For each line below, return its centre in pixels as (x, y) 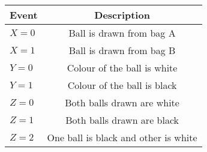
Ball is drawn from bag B (122, 50)
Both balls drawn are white (122, 102)
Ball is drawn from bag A (122, 33)
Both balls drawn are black (122, 120)
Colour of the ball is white (122, 68)
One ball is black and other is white (122, 137)
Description (122, 15)
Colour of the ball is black (122, 85)
